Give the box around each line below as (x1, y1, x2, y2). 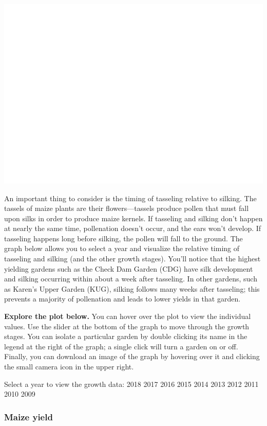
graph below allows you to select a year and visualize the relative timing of (4, 243, 240, 254)
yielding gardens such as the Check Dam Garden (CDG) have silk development (4, 263, 253, 274)
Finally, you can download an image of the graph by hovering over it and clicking (4, 351, 260, 362)
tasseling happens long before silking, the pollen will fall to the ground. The (4, 233, 243, 243)
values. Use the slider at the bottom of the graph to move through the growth (4, 321, 250, 331)
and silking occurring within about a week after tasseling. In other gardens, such (4, 273, 257, 284)
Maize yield (4, 410, 53, 423)
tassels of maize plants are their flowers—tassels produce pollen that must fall (4, 203, 249, 214)
